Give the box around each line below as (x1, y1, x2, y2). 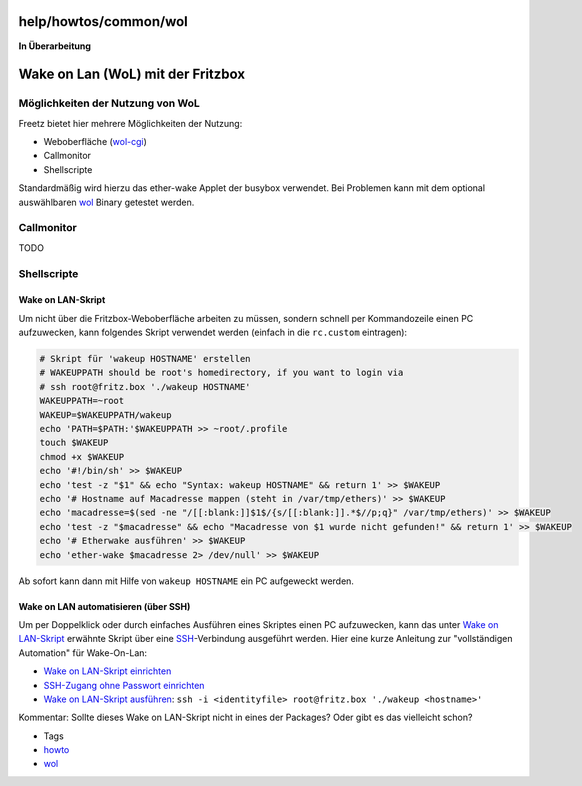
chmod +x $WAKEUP (39, 451, 125, 462)
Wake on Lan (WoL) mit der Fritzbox (18, 66, 245, 83)
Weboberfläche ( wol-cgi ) (43, 136, 147, 148)
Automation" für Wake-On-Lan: (18, 646, 148, 659)
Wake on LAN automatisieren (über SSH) (18, 600, 191, 612)
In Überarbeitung (18, 40, 92, 52)
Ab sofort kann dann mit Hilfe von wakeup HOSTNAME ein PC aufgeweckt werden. (18, 575, 355, 587)
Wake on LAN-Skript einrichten (43, 665, 172, 677)
